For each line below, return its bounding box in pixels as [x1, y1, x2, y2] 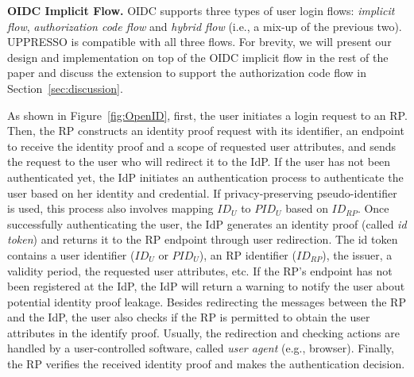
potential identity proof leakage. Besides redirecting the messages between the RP [7, 293, 406, 310]
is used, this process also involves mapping [7, 200, 214, 217]
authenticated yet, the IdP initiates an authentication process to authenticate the [7, 168, 404, 185]
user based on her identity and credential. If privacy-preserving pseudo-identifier [7, 184, 397, 201]
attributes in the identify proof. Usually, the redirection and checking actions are [7, 324, 400, 340]
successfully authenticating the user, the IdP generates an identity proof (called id [7, 215, 407, 232]
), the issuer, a [322, 246, 393, 263]
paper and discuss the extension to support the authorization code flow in [7, 64, 367, 81]
